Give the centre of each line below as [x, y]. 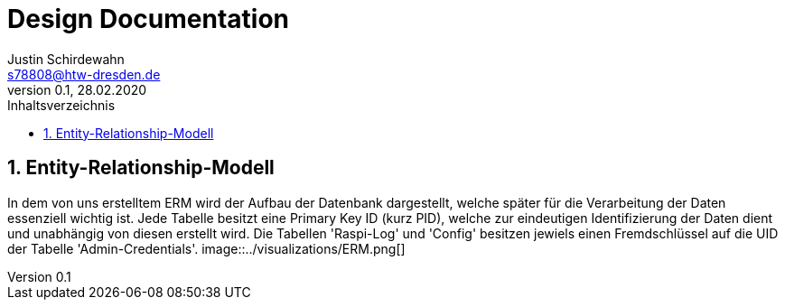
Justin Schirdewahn [66, 59]
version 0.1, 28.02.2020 [77, 89]
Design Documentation [148, 19]
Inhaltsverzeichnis [61, 105]
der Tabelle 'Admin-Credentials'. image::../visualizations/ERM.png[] [206, 248]
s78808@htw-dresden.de [84, 74]
